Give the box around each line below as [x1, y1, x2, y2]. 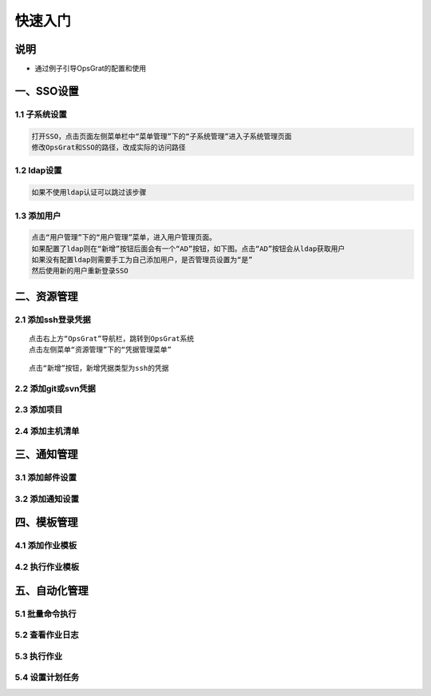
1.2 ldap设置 [14, 165, 62, 176]
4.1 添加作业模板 [14, 540, 77, 551]
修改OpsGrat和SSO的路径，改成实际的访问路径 [31, 143, 186, 152]
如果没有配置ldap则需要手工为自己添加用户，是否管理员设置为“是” [31, 256, 253, 264]
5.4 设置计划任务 [14, 672, 80, 683]
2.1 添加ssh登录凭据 [14, 314, 91, 325]
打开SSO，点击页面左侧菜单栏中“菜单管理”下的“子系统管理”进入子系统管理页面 [31, 132, 292, 141]
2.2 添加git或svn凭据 [14, 383, 96, 394]
